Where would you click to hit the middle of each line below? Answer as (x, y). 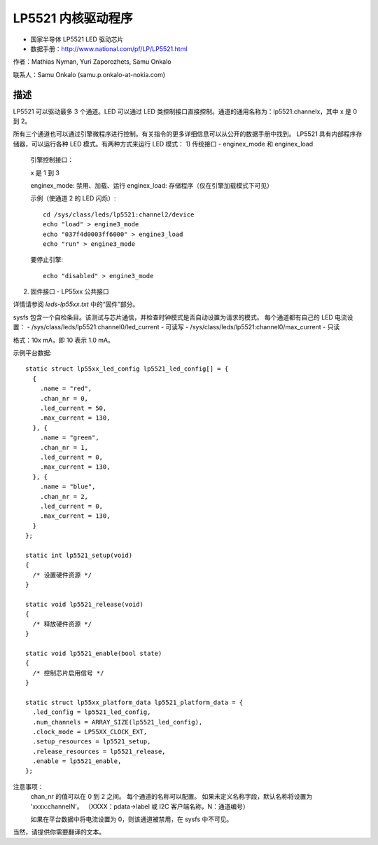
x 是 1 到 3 (45, 172)
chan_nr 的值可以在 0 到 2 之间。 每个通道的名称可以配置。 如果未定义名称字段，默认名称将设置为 (171, 797)
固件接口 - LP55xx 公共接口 (70, 291)
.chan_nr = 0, (64, 398)
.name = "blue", (68, 487)
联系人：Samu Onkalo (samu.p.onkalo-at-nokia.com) (89, 74)
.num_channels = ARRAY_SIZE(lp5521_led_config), (118, 722)
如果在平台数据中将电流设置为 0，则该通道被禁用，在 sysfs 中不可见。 (132, 819)
